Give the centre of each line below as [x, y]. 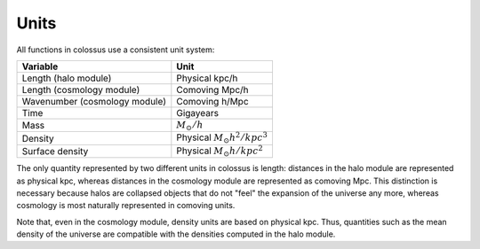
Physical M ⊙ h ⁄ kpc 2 [220, 151]
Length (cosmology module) [81, 89]
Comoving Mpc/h [212, 89]
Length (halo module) [67, 78]
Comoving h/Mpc [212, 101]
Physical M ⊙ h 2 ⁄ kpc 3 [222, 138]
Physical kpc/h [207, 78]
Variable [40, 66]
